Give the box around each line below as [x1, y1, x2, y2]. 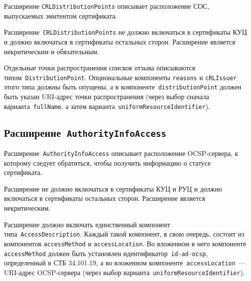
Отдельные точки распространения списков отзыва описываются [4, 63, 195, 73]
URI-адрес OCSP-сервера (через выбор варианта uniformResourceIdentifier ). [4, 267, 245, 277]
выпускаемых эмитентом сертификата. [4, 10, 117, 21]
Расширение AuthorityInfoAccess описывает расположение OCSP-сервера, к [4, 148, 238, 158]
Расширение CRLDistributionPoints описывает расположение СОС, [4, 1, 210, 11]
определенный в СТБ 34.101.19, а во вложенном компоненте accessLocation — [4, 258, 246, 268]
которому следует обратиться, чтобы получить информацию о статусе [4, 157, 211, 168]
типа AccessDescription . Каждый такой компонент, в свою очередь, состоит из [4, 229, 245, 239]
